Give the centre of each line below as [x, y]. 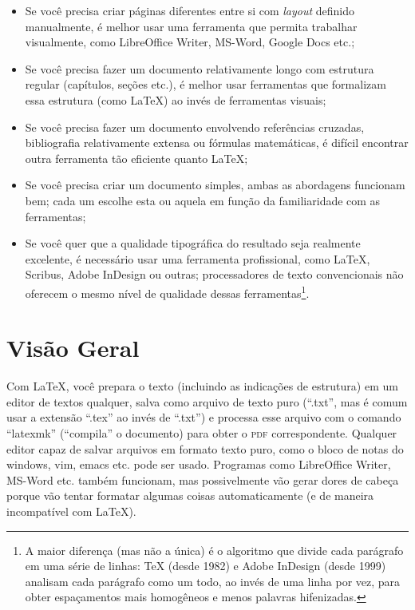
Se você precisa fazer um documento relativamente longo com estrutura [200, 68]
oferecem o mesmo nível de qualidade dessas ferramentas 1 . [167, 291]
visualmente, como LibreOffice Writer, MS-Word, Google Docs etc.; [190, 42]
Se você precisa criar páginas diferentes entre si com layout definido [190, 10]
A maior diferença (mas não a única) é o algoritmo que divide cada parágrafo [214, 550]
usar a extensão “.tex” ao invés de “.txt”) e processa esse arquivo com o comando [204, 417]
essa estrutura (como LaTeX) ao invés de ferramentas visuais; [176, 99]
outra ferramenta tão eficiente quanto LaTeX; [136, 158]
